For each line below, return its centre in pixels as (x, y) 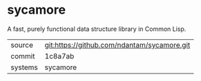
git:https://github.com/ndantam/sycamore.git (117, 45)
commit (23, 56)
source (22, 45)
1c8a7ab (59, 56)
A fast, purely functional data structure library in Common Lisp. (97, 29)
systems (24, 67)
